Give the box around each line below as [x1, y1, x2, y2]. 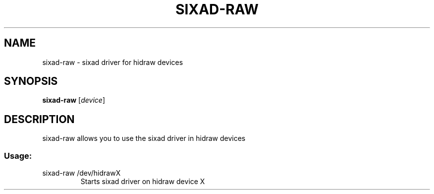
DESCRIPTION [4, 113, 75, 126]
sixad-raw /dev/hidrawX [42, 169, 121, 178]
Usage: [4, 150, 32, 161]
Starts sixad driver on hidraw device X [80, 177, 205, 186]
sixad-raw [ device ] [42, 96, 106, 105]
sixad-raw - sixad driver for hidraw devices [42, 58, 183, 66]
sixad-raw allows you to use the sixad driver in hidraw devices [42, 134, 246, 143]
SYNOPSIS [4, 75, 58, 88]
